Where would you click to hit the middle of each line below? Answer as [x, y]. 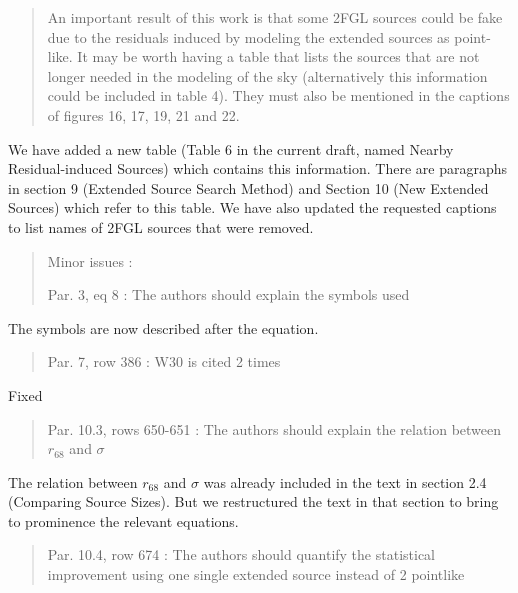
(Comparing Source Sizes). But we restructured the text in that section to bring [253, 501]
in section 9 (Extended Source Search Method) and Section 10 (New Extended [248, 187]
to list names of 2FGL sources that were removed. [161, 226]
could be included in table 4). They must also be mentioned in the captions [278, 95]
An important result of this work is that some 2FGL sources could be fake [275, 17]
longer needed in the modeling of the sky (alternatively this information [267, 75]
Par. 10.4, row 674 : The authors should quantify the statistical [241, 554]
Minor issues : [90, 260]
